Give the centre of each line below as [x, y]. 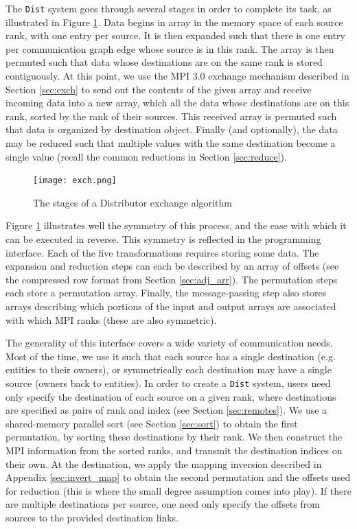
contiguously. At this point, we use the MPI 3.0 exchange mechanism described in [177, 76]
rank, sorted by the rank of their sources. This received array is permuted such [171, 116]
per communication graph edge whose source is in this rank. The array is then [170, 48]
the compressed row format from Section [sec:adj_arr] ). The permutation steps [172, 279]
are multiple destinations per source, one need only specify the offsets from [163, 504]
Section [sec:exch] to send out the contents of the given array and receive [159, 89]
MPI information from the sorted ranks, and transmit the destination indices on [174, 450]
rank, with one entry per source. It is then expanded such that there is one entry [175, 35]
